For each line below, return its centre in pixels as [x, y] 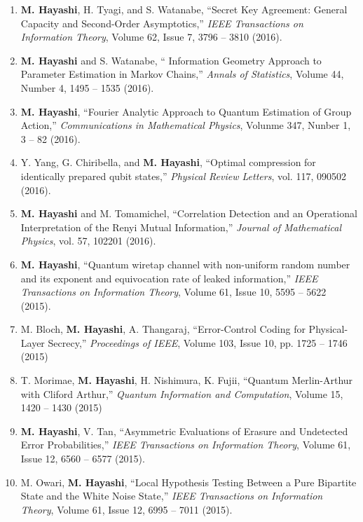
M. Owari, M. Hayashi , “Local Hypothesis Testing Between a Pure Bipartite [189, 482]
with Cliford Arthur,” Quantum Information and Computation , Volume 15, [182, 393]
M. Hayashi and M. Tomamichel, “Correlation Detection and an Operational [189, 213]
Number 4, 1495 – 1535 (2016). [87, 87]
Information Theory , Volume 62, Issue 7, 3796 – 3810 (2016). [151, 37]
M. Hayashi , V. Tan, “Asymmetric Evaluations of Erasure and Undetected [184, 431]
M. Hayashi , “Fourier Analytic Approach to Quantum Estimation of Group [186, 111]
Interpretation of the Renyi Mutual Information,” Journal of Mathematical [181, 227]
